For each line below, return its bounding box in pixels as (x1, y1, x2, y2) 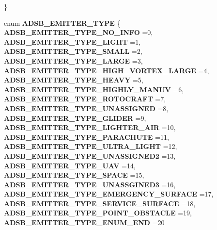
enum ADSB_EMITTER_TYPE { (4, 17, 121, 28)
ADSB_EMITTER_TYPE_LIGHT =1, (4, 36, 141, 47)
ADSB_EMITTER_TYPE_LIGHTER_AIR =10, (4, 122, 176, 132)
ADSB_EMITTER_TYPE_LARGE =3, (4, 55, 143, 66)
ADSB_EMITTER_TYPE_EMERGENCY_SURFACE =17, (4, 189, 214, 199)
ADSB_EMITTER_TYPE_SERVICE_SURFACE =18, (4, 198, 196, 208)
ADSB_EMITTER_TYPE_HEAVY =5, (4, 75, 143, 85)
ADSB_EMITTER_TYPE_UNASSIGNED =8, (4, 103, 169, 113)
